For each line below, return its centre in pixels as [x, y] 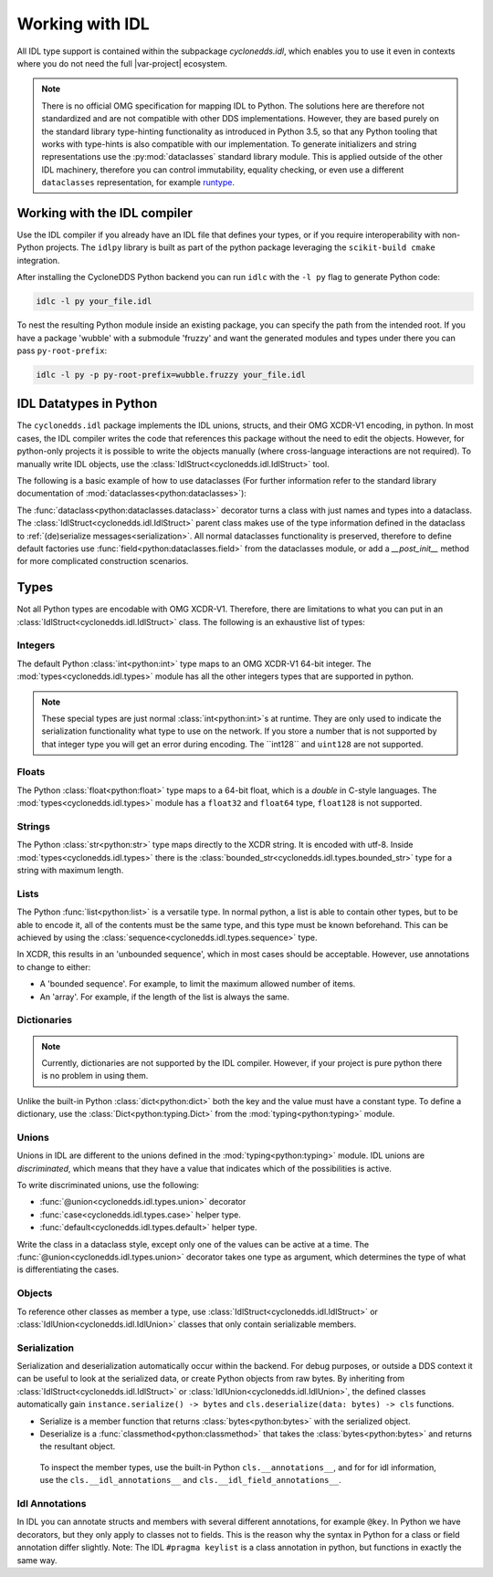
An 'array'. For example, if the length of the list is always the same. [165, 997]
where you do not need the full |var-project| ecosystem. [122, 63]
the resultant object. [78, 1446]
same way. [37, 1560]
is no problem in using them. [95, 1076]
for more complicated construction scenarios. [103, 561]
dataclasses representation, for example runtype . [138, 183]
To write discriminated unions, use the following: [108, 1185]
